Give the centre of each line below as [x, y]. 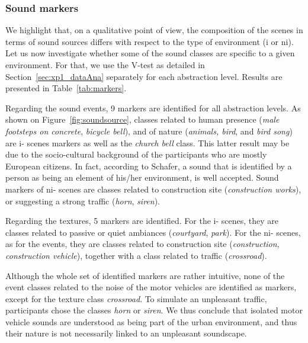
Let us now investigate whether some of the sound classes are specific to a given [150, 53]
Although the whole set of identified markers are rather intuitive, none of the [145, 275]
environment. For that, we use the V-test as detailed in [105, 65]
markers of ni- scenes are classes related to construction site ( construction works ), [153, 189]
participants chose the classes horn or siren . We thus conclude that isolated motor [154, 310]
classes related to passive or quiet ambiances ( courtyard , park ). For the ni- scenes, [153, 232]
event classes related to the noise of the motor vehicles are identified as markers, [151, 287]
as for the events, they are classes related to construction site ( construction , [142, 244]
